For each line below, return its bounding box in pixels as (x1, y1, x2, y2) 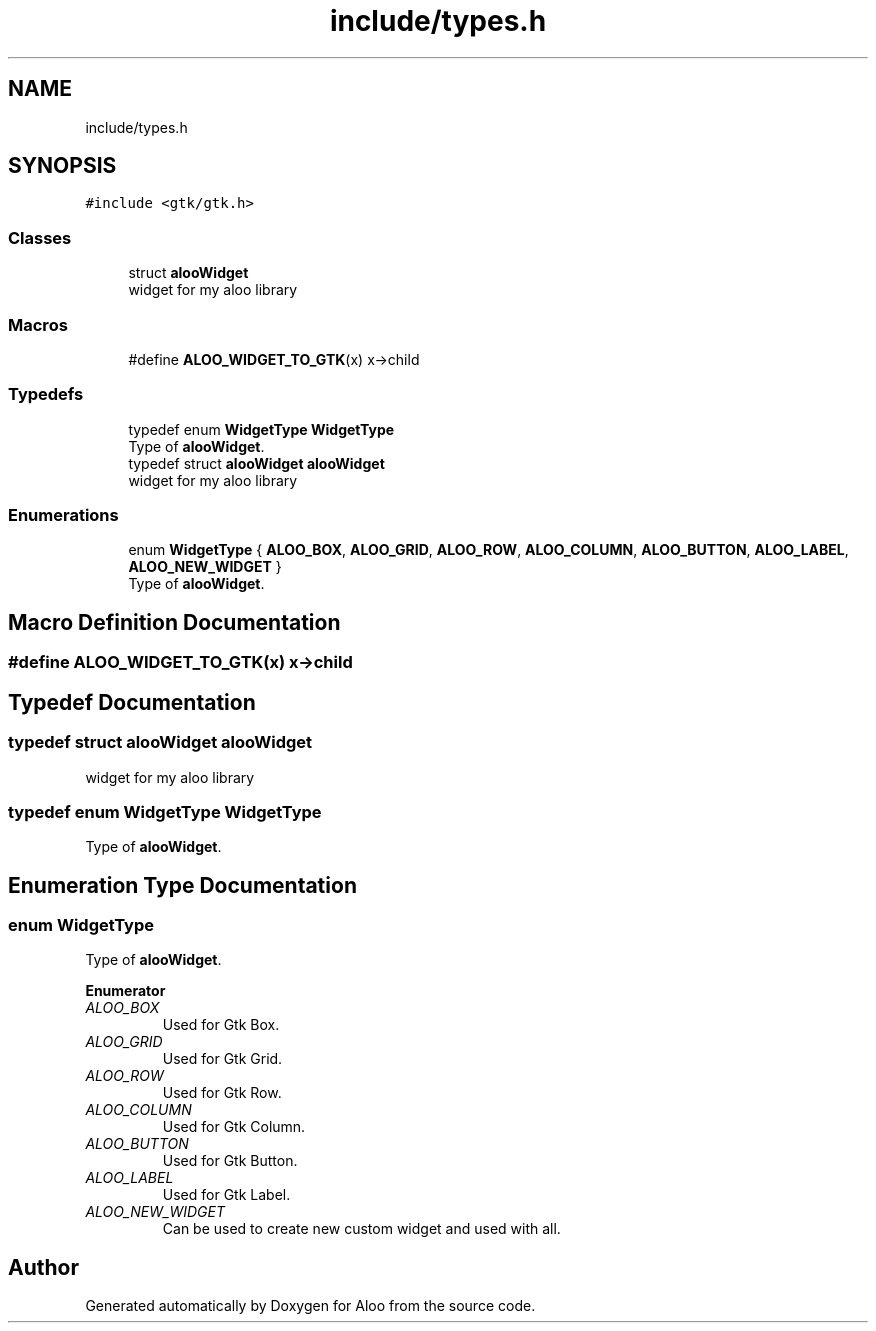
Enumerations (8, 505, 119, 526)
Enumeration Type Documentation (8, 872, 357, 898)
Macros (8, 314, 68, 335)
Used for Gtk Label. (162, 1186, 291, 1204)
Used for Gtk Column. (162, 1118, 306, 1136)
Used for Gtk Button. (162, 1152, 298, 1170)
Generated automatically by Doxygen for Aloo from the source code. (85, 1297, 536, 1315)
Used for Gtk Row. (162, 1084, 282, 1102)
